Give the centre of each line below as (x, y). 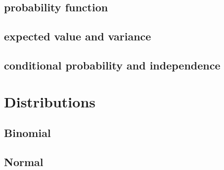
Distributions (50, 101)
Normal (24, 161)
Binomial (27, 133)
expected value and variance (78, 36)
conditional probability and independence (112, 65)
